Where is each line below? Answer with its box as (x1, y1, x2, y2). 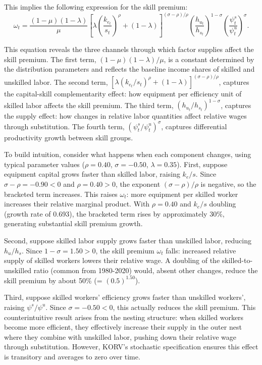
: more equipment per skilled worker (126, 188, 238, 199)
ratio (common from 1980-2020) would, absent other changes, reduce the (33, 265, 258, 275)
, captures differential (161, 121, 227, 131)
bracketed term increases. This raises (4, 188, 118, 199)
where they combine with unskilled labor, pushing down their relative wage (4, 331, 236, 342)
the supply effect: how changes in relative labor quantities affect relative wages (4, 111, 247, 121)
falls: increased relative (166, 245, 236, 255)
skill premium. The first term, (4, 54, 96, 64)
